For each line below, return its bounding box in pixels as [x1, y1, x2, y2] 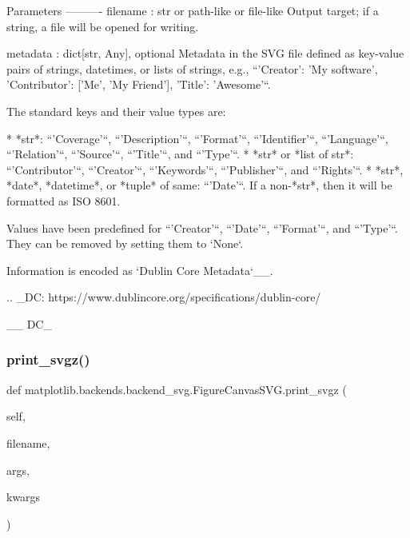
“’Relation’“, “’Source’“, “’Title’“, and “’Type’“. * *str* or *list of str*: [6, 145, 354, 162]
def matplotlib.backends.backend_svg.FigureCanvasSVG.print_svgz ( [6, 381, 347, 397]
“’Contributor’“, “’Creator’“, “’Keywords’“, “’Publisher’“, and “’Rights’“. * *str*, [6, 161, 404, 177]
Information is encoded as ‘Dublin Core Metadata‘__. [6, 261, 273, 278]
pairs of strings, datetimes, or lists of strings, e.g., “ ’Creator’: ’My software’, [6, 60, 378, 77]
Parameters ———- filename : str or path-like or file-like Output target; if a [6, 2, 379, 18]
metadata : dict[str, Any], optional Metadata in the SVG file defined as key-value [6, 45, 404, 62]
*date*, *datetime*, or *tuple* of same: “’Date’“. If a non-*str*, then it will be [6, 177, 392, 193]
